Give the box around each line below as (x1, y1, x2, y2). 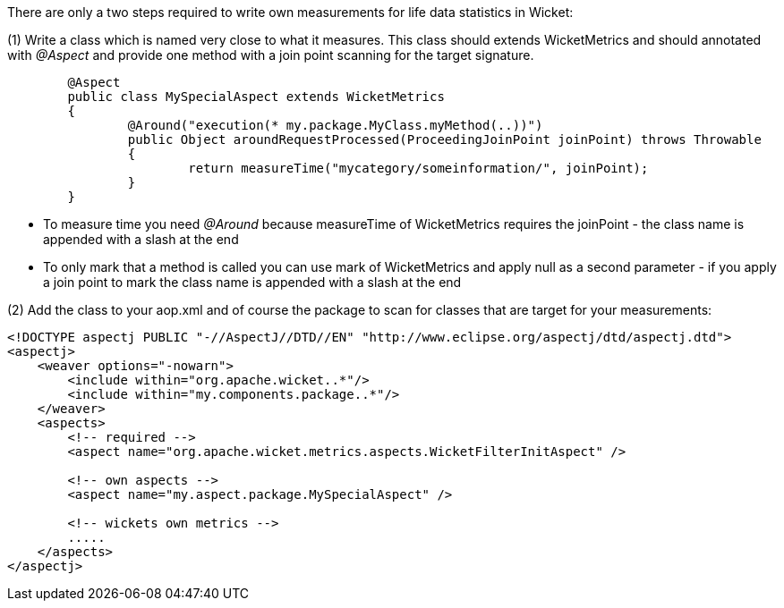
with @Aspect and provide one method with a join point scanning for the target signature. (7, 47, 534, 63)
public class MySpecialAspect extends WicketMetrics (67, 89, 445, 104)
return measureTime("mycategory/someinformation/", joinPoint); (188, 161, 649, 175)
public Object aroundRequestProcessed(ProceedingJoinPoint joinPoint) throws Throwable (127, 132, 762, 147)
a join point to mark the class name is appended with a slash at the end (43, 274, 462, 290)
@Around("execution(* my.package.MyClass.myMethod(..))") (127, 118, 543, 132)
